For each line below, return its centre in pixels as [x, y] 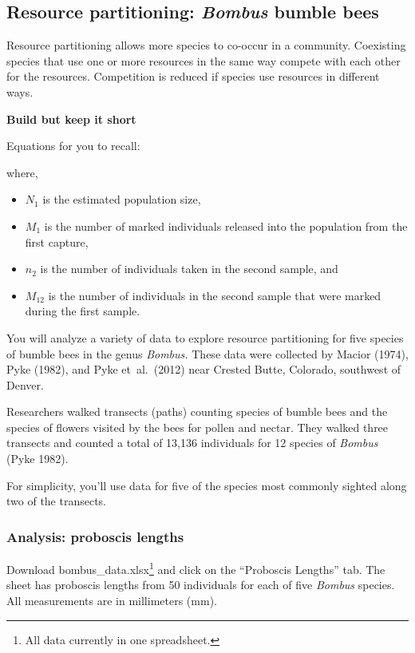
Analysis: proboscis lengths [95, 536]
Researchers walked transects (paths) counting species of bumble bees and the [197, 412]
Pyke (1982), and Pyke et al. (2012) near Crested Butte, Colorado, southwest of [204, 369]
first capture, [57, 241]
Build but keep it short [71, 119]
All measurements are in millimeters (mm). [112, 600]
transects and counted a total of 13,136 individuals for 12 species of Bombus [192, 443]
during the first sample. [83, 311]
